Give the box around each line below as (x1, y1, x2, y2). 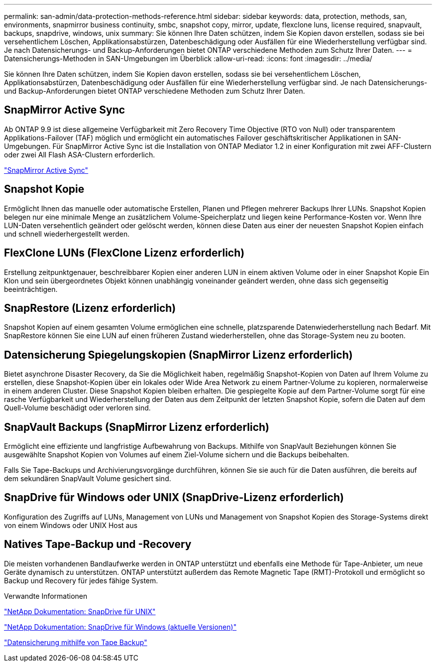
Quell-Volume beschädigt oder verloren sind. (4, 403, 151, 412)
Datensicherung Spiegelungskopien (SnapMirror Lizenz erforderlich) (4, 348, 353, 361)
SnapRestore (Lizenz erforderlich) (4, 301, 176, 314)
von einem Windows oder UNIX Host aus (4, 521, 138, 530)
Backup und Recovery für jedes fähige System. (4, 576, 158, 585)
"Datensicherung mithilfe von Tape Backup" (4, 638, 147, 647)
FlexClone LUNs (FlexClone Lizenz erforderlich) (4, 247, 245, 260)
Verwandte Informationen (4, 591, 88, 600)
